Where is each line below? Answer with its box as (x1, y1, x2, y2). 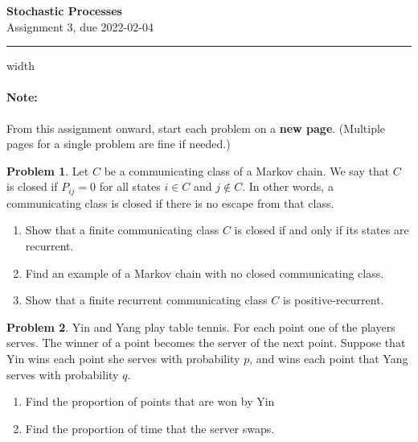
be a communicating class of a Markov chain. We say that (104, 162, 390, 179)
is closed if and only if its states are (234, 221, 409, 238)
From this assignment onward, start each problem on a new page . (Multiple (6, 119, 386, 136)
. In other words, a (242, 178, 334, 195)
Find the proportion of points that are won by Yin (25, 393, 275, 410)
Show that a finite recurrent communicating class (25, 291, 268, 308)
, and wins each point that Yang (249, 349, 408, 366)
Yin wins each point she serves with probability (6, 349, 240, 366)
